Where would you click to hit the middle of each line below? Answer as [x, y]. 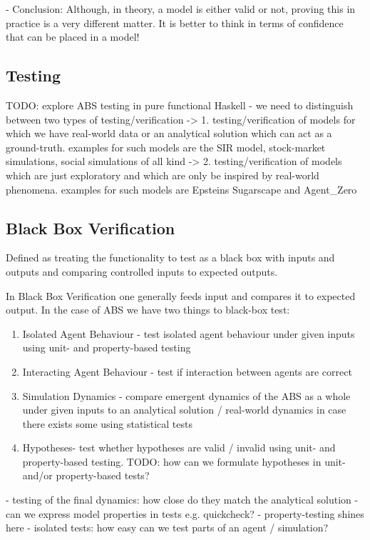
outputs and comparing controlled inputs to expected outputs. [142, 271]
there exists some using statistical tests [108, 423]
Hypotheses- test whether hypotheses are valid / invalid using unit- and [179, 447]
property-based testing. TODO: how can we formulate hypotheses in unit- [184, 461]
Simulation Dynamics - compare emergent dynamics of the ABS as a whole [186, 395]
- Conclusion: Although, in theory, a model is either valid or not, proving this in [181, 9]
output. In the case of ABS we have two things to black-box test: [148, 310]
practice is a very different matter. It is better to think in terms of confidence [175, 22]
